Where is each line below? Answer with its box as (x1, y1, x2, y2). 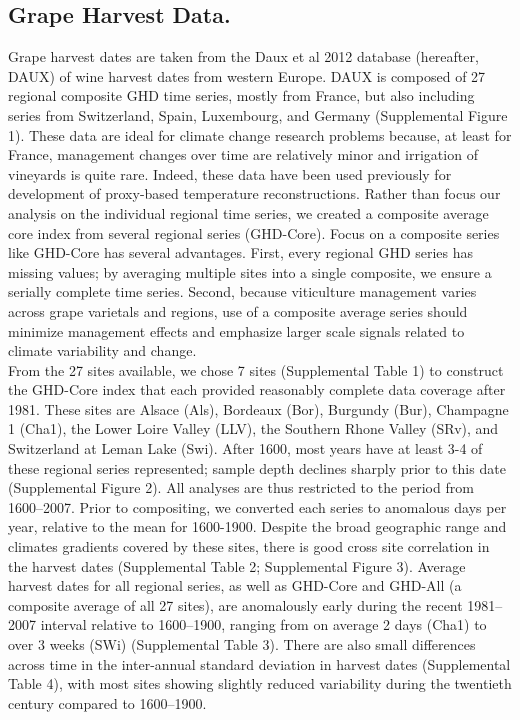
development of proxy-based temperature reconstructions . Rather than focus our (8, 183, 501, 204)
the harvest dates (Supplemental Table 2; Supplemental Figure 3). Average (8, 555, 466, 576)
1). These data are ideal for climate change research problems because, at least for (8, 124, 512, 145)
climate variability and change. (8, 340, 197, 361)
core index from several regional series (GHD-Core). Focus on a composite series (8, 222, 500, 243)
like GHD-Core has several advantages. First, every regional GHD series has (8, 242, 474, 263)
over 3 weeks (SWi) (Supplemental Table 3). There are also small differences (8, 634, 476, 655)
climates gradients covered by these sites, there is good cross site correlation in (8, 536, 490, 557)
